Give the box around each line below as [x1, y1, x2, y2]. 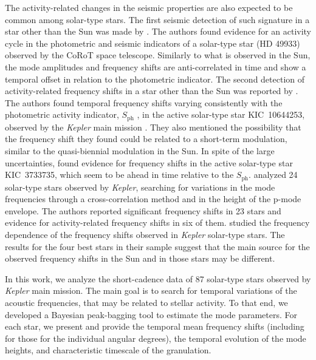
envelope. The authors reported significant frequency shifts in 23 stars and [5, 204, 281, 217]
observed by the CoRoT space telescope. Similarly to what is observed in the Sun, [5, 49, 311, 61]
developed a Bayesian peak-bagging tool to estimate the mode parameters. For [5, 308, 297, 321]
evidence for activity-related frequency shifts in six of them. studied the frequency [5, 216, 310, 229]
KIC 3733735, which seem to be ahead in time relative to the [5, 168, 234, 181]
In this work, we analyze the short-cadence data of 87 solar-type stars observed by [5, 272, 311, 285]
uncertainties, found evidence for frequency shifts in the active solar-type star [5, 156, 293, 169]
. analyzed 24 [249, 168, 298, 181]
